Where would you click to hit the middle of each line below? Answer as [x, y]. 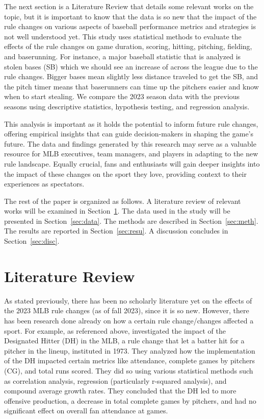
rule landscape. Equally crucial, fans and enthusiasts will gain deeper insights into [132, 163]
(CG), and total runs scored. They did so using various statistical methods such [129, 370]
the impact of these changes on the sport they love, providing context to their [125, 173]
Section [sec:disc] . [32, 241]
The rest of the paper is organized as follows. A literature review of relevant [123, 201]
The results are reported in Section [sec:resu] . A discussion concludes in [116, 231]
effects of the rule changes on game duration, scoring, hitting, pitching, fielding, [128, 46]
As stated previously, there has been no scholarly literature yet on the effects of [128, 300]
